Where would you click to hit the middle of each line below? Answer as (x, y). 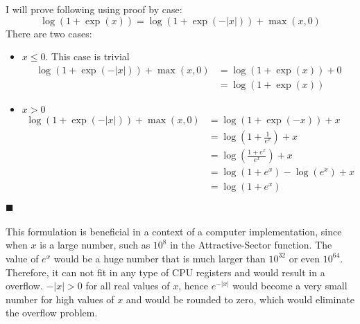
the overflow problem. (52, 313)
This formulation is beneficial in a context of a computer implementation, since (174, 231)
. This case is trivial (87, 56)
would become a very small (290, 286)
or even (305, 258)
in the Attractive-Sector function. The (251, 245)
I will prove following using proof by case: (94, 9)
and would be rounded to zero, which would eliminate (240, 299)
